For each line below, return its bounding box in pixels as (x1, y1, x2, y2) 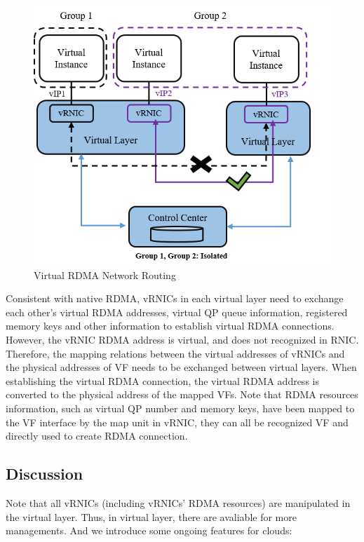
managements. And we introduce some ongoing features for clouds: (6, 523, 292, 538)
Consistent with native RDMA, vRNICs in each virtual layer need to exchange (6, 291, 344, 306)
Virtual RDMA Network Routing (34, 267, 176, 282)
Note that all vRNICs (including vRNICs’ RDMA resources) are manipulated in (6, 495, 351, 510)
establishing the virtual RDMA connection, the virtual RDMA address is (6, 373, 319, 388)
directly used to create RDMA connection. (6, 428, 188, 443)
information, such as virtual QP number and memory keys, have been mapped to (6, 400, 355, 415)
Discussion (6, 463, 83, 485)
